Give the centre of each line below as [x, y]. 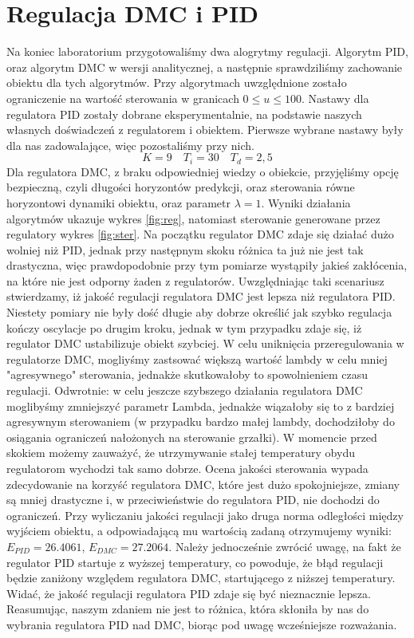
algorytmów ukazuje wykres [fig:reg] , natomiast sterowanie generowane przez [193, 218]
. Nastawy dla [335, 98]
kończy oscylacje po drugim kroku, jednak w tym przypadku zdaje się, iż [184, 327]
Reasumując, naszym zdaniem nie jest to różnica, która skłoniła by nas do [188, 609]
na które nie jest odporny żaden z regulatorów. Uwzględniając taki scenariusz [195, 280]
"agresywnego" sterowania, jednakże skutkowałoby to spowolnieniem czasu [187, 374]
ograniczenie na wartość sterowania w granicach [123, 98]
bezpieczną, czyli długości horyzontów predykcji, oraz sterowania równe [181, 187]
